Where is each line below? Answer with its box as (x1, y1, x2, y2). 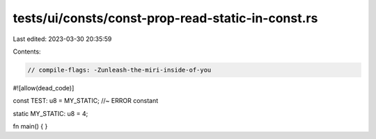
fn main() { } (13, 122, 48, 131)
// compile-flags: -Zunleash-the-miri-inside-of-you (27, 66, 212, 74)
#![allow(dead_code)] (13, 83, 75, 92)
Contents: (13, 47, 41, 56)
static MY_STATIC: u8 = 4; (13, 109, 88, 117)
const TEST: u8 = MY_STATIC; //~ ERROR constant (13, 97, 159, 105)
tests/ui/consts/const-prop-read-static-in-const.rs (13, 10, 318, 26)
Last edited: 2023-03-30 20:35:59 (13, 35, 112, 43)
